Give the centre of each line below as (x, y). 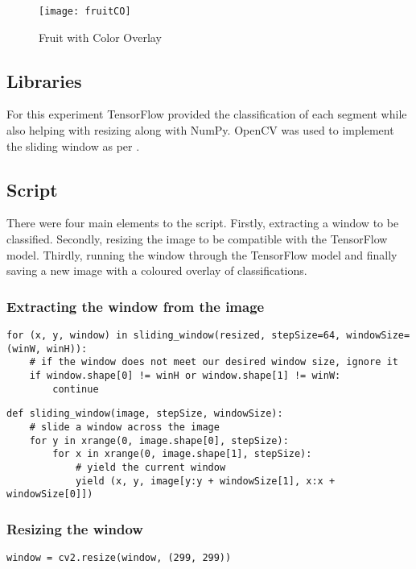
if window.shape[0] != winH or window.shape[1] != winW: (185, 376)
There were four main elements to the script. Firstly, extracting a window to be (203, 223)
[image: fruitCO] (85, 11)
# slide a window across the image (124, 427)
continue (76, 389)
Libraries (44, 80)
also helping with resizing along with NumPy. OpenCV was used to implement (200, 130)
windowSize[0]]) (50, 494)
